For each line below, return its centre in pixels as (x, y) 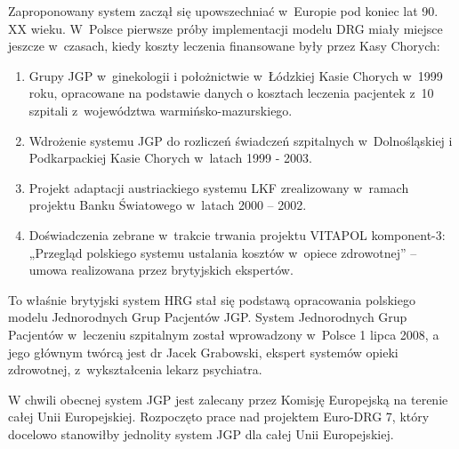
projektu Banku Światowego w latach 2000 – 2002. (168, 205)
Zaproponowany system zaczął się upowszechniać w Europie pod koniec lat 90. (223, 11)
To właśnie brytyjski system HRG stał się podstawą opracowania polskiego (212, 299)
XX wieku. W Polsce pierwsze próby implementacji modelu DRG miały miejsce (225, 28)
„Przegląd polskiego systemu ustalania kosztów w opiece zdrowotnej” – (223, 252)
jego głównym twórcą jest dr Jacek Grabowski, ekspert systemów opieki (203, 352)
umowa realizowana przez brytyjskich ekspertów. (161, 270)
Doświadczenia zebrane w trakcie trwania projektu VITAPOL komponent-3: (237, 234)
